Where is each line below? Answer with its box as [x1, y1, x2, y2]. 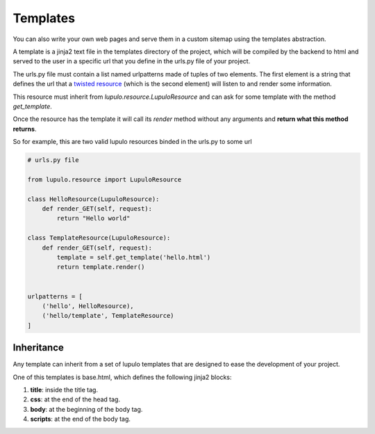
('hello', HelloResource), [42, 302, 135, 310]
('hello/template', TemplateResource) [42, 312, 174, 320]
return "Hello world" [56, 214, 131, 223]
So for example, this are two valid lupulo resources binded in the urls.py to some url [12, 138, 253, 146]
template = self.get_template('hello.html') [56, 253, 211, 261]
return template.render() [56, 263, 145, 271]
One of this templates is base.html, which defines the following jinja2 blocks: [12, 373, 232, 381]
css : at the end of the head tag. [30, 395, 121, 403]
